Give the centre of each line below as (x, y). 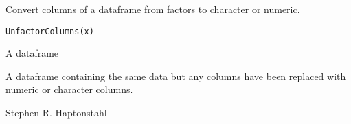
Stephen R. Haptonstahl (56, 113)
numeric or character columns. (69, 89)
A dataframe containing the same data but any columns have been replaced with (176, 76)
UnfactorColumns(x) (50, 31)
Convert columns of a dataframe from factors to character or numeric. (153, 9)
